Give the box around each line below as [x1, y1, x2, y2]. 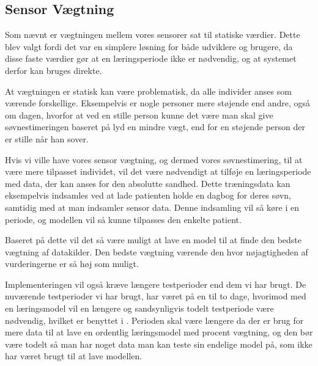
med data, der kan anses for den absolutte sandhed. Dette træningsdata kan [5, 177, 290, 189]
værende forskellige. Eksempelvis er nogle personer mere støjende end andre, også [5, 97, 311, 109]
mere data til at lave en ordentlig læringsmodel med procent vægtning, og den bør [5, 326, 313, 339]
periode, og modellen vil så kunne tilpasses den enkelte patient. [5, 213, 242, 225]
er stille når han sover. [5, 132, 89, 145]
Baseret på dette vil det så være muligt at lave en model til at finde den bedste [5, 233, 302, 246]
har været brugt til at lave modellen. [5, 350, 142, 362]
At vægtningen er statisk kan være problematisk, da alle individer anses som [5, 84, 292, 97]
